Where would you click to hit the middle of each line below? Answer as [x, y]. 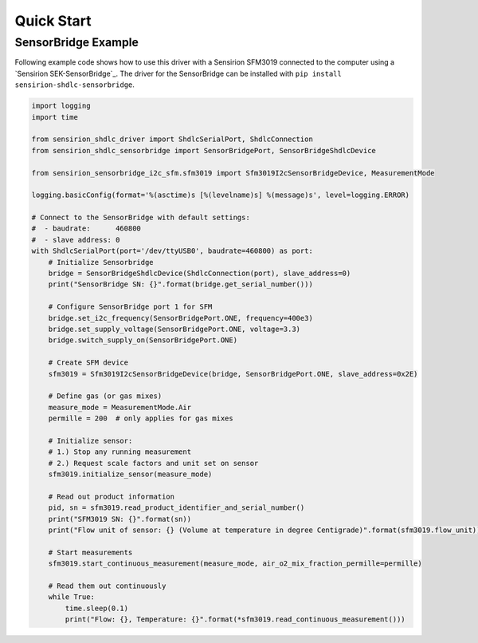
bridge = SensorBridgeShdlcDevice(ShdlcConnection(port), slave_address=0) [200, 274]
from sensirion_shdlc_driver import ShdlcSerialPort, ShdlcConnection [172, 139]
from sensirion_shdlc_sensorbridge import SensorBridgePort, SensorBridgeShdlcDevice [204, 150]
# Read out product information [112, 496]
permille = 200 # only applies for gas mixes [141, 418]
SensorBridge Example [77, 42]
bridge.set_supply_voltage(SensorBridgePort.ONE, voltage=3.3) [174, 329]
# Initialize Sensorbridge [101, 262]
